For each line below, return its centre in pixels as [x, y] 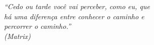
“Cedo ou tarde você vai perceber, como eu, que [77, 6]
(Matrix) [17, 36]
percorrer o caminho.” [37, 26]
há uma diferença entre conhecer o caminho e [74, 16]
